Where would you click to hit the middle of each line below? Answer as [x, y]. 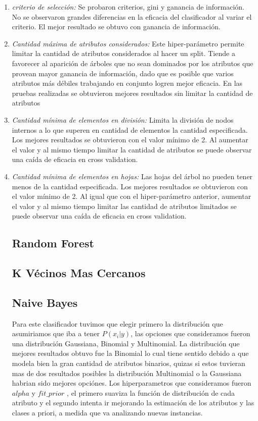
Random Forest [53, 243]
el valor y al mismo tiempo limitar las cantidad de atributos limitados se [124, 206]
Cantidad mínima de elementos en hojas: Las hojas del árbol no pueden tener [132, 176]
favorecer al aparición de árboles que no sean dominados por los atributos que [133, 63]
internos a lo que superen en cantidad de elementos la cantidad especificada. [130, 129]
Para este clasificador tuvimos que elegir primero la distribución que [117, 323]
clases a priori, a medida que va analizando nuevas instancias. [107, 412]
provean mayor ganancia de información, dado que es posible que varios [123, 73]
